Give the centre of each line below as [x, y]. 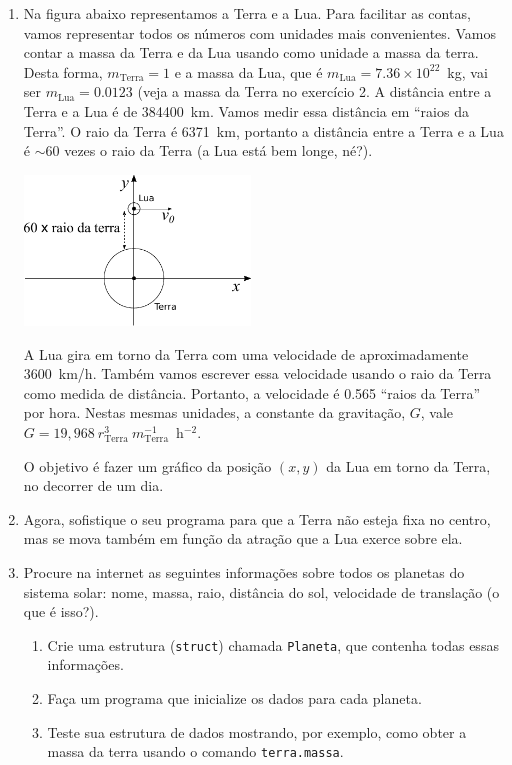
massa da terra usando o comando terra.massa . [195, 751]
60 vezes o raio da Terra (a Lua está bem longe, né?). [209, 150]
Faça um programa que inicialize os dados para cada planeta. [234, 698]
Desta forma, [63, 71]
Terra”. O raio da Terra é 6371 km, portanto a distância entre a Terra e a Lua [263, 130]
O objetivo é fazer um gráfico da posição [147, 465]
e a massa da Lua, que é [248, 71]
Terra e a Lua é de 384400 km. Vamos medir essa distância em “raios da [246, 110]
